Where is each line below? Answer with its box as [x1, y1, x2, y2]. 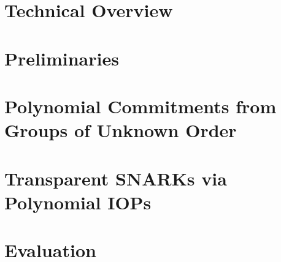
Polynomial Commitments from [4, 93, 277, 118]
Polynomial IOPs [4, 189, 152, 214]
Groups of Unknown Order [4, 118, 237, 143]
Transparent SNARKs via [4, 165, 227, 190]
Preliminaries [4, 45, 119, 70]
